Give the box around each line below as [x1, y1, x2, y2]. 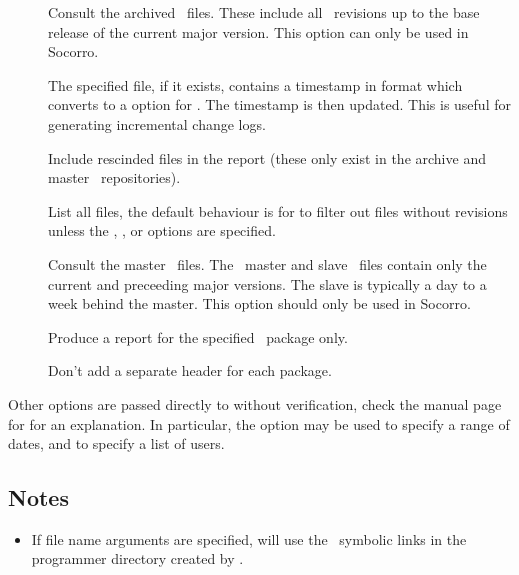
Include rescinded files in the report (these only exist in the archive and [48, 147, 486, 168]
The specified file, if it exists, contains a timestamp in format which [48, 74, 463, 95]
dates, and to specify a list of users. [8, 433, 225, 454]
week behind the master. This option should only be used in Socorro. [48, 293, 471, 314]
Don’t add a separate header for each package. [48, 360, 332, 381]
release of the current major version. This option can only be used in [48, 21, 469, 42]
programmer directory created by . [31, 548, 244, 569]
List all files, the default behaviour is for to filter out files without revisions [48, 200, 508, 221]
